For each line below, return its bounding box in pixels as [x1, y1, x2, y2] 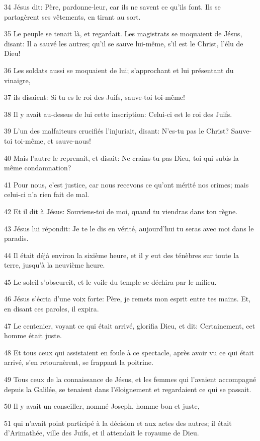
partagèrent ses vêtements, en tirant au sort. [4, 11, 141, 22]
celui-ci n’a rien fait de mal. [4, 189, 90, 200]
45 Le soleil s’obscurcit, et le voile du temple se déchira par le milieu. [4, 276, 217, 287]
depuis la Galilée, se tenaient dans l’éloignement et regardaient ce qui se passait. [4, 384, 251, 394]
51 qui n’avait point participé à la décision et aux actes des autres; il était [4, 417, 232, 428]
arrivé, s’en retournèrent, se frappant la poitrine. [4, 357, 153, 367]
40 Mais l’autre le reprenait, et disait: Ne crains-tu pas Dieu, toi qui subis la [4, 152, 239, 163]
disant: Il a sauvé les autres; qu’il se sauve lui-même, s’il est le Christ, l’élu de [4, 38, 243, 48]
